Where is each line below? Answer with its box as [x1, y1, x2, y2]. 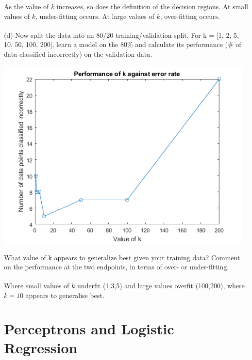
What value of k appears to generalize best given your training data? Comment [4, 252, 240, 262]
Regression [4, 338, 78, 357]
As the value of [4, 1, 49, 11]
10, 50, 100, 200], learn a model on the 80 [4, 39, 127, 49]
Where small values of [4, 281, 69, 291]
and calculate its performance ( [135, 39, 228, 49]
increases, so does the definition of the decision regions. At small [56, 1, 249, 11]
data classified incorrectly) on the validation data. [4, 48, 152, 59]
